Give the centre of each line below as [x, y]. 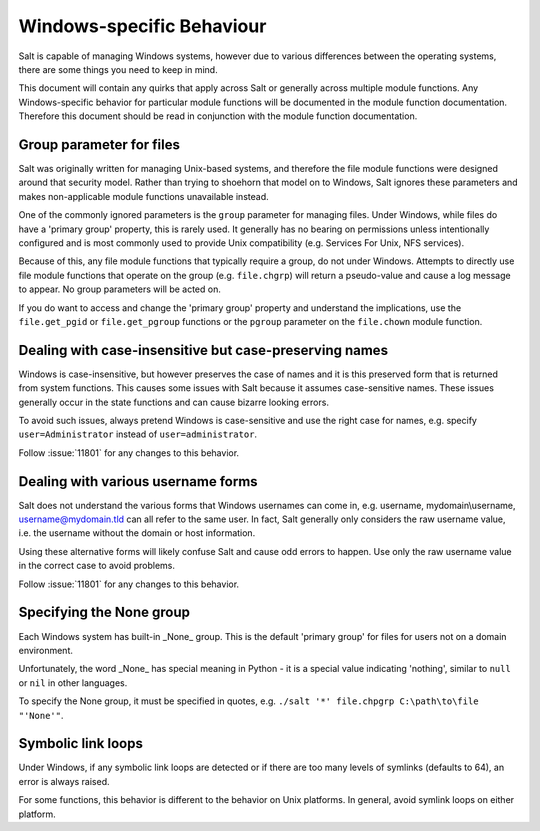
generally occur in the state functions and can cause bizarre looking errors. [174, 402]
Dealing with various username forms [138, 481]
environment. [46, 650]
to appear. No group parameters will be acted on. [120, 289]
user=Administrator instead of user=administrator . [138, 434]
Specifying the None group [104, 612]
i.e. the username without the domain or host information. [137, 533]
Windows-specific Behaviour [142, 26]
